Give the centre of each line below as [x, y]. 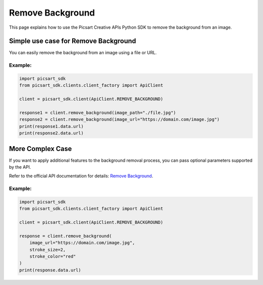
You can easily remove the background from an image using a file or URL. [83, 53]
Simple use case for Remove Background [73, 41]
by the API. [20, 167]
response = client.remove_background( [66, 236]
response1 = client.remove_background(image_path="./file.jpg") [98, 113]
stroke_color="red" [53, 256]
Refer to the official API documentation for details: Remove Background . [81, 176]
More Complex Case [40, 149]
